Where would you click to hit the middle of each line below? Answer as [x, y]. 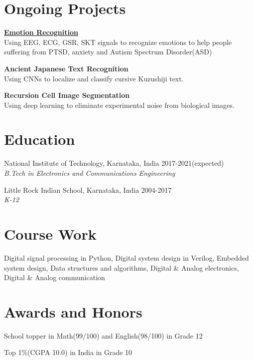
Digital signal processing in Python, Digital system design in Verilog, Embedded [126, 257]
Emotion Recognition [41, 32]
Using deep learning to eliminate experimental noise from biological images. [119, 105]
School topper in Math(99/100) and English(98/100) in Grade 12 [103, 335]
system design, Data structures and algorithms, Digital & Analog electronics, [122, 267]
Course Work [50, 233]
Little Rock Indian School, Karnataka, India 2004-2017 [88, 189]
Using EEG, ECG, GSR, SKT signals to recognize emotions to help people [118, 42]
